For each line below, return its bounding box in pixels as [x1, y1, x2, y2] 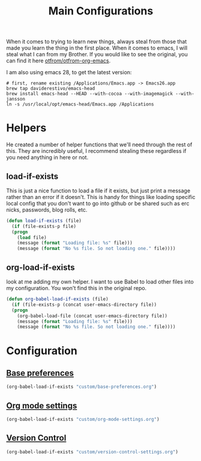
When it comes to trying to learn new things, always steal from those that [6, 38, 187, 46]
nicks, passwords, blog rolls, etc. [6, 206, 88, 213]
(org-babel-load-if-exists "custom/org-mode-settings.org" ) [6, 416, 160, 422]
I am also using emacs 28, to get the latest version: [6, 69, 132, 76]
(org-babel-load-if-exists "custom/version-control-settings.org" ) [6, 448, 179, 455]
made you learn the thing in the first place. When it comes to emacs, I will [6, 44, 188, 52]
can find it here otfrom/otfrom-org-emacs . [6, 57, 111, 64]
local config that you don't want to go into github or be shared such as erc [6, 200, 190, 207]
